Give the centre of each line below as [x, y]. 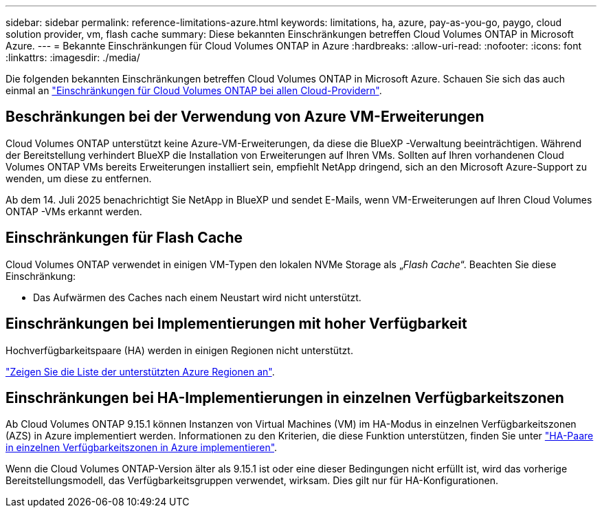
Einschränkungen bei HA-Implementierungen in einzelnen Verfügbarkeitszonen [285, 397]
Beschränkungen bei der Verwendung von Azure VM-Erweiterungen [245, 117]
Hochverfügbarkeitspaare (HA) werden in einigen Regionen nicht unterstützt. [179, 350]
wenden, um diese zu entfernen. [79, 178]
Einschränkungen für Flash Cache [124, 238]
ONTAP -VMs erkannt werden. [74, 211]
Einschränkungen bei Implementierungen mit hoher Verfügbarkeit [236, 324]
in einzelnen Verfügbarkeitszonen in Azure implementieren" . [142, 448]
